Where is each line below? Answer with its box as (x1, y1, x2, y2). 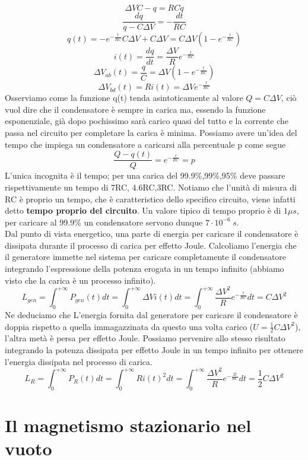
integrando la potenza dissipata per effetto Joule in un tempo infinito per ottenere (5, 344, 303, 356)
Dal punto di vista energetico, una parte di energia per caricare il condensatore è (5, 227, 299, 240)
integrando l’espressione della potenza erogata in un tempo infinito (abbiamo (5, 262, 284, 275)
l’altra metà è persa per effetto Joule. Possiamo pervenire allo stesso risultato (5, 332, 285, 344)
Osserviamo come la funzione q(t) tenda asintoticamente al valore (5, 91, 243, 104)
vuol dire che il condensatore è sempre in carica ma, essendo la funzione (5, 103, 266, 115)
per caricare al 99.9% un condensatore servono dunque (5, 215, 203, 228)
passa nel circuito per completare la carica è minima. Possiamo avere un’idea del (5, 126, 297, 139)
